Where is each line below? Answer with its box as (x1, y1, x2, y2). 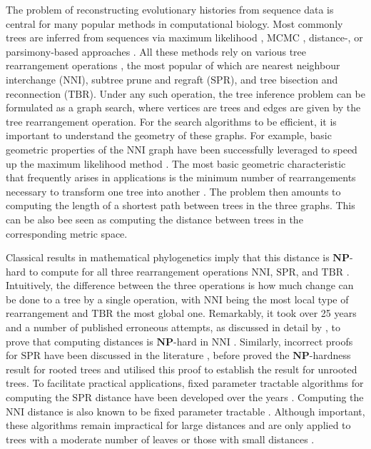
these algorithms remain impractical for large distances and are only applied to (6, 418, 351, 433)
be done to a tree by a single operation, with (6, 291, 201, 306)
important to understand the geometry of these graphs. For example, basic (6, 128, 332, 143)
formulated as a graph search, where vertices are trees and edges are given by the (6, 100, 361, 115)
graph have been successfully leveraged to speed (148, 141, 357, 156)
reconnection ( (6, 86, 68, 101)
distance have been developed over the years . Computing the (95, 390, 364, 405)
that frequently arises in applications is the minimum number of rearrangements (6, 170, 356, 185)
